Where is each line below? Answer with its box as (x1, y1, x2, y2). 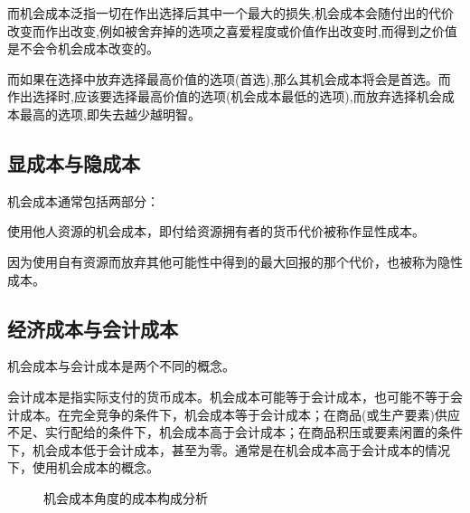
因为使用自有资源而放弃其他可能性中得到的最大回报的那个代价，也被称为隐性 (7, 252, 463, 271)
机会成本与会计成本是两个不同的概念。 (7, 356, 235, 375)
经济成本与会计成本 (7, 314, 178, 342)
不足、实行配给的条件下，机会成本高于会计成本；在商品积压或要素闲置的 (7, 423, 437, 442)
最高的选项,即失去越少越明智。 (19, 104, 201, 123)
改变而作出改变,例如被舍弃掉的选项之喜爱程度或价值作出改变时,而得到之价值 (7, 21, 457, 40)
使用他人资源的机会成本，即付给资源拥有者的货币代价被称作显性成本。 (7, 222, 425, 241)
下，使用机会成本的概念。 (7, 458, 159, 477)
